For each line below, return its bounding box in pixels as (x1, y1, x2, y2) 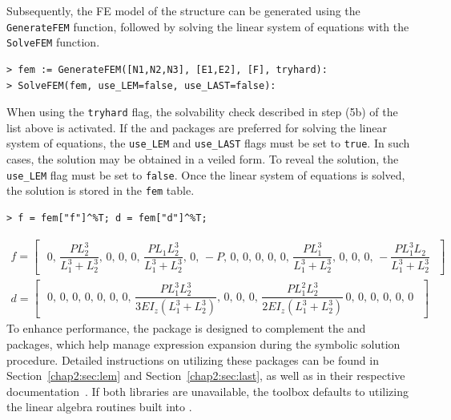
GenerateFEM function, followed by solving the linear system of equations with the (6, 18, 409, 34)
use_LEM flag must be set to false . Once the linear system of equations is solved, (6, 166, 405, 183)
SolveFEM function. (6, 34, 100, 50)
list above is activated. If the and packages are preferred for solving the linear (6, 119, 387, 135)
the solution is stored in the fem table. (6, 182, 195, 199)
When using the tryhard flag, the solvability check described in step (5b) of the (6, 103, 398, 120)
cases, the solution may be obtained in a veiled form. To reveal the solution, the (6, 151, 399, 167)
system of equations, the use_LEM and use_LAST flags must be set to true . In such (6, 135, 410, 151)
